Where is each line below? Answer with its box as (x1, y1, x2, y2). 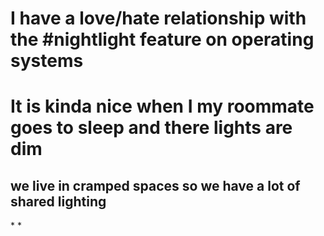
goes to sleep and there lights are (10, 117, 293, 139)
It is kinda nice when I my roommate (10, 95, 315, 118)
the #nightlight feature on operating (10, 28, 315, 51)
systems (10, 50, 84, 72)
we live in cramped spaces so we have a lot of (10, 177, 301, 194)
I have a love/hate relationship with (10, 7, 307, 30)
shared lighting (10, 193, 107, 210)
